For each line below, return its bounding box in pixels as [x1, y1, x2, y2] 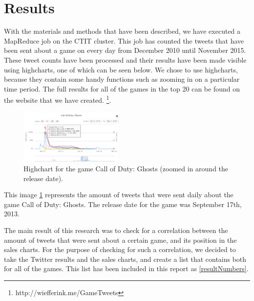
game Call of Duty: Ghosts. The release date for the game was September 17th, [4, 199, 242, 209]
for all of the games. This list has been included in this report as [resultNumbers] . [4, 263, 249, 274]
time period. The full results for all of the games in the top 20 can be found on [4, 83, 240, 93]
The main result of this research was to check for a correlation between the [4, 225, 228, 235]
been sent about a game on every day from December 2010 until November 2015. [4, 45, 246, 55]
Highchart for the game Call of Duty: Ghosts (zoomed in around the [23, 163, 229, 174]
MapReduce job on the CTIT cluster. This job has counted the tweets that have [4, 35, 244, 46]
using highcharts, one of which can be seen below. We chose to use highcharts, [4, 64, 238, 74]
